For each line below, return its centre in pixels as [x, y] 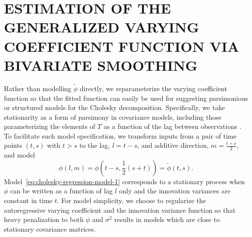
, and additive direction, [173, 145]
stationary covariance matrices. [50, 229]
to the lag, [94, 145]
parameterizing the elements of [50, 126]
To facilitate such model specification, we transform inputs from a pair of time [120, 135]
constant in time [28, 200]
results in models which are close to [167, 219]
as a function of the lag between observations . [173, 126]
